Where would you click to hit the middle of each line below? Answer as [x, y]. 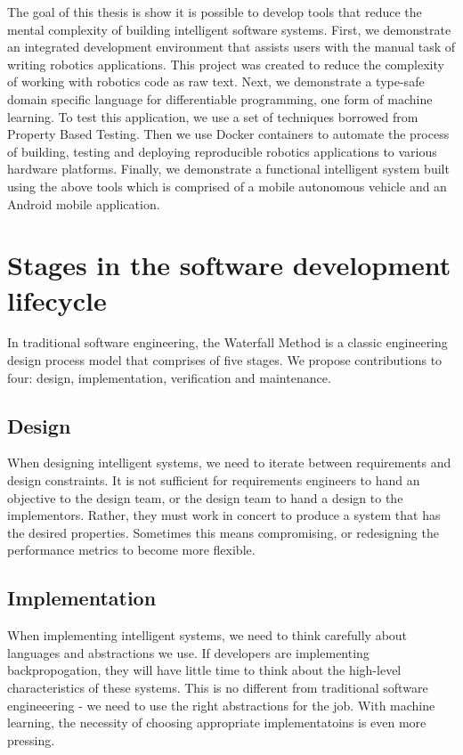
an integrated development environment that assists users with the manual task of [231, 47]
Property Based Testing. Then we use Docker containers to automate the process [228, 134]
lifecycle [57, 300]
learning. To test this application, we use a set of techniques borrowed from [213, 116]
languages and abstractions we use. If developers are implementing [188, 652]
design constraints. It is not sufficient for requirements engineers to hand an [214, 480]
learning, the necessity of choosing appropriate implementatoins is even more [217, 723]
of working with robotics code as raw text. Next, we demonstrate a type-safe [216, 81]
